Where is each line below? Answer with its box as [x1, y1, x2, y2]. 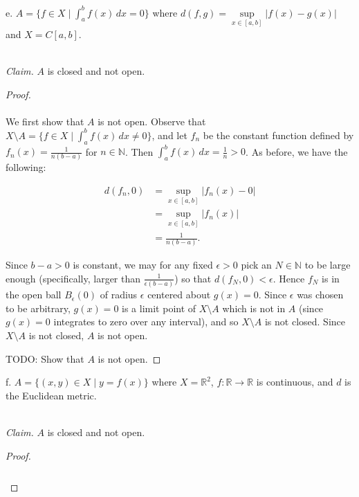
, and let [151, 127, 187, 142]
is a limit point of [122, 300, 196, 315]
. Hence [273, 271, 305, 285]
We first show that [6, 114, 84, 128]
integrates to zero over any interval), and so [53, 314, 239, 329]
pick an [241, 257, 272, 272]
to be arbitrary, [6, 300, 71, 315]
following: [6, 160, 46, 174]
